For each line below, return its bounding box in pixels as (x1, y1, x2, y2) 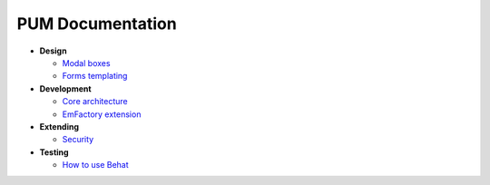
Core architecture (62, 96, 128, 107)
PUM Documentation (16, 14, 177, 34)
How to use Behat (62, 160, 129, 170)
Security (62, 134, 94, 145)
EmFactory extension (62, 109, 142, 120)
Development (39, 83, 92, 94)
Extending (39, 121, 80, 131)
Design (39, 45, 67, 56)
